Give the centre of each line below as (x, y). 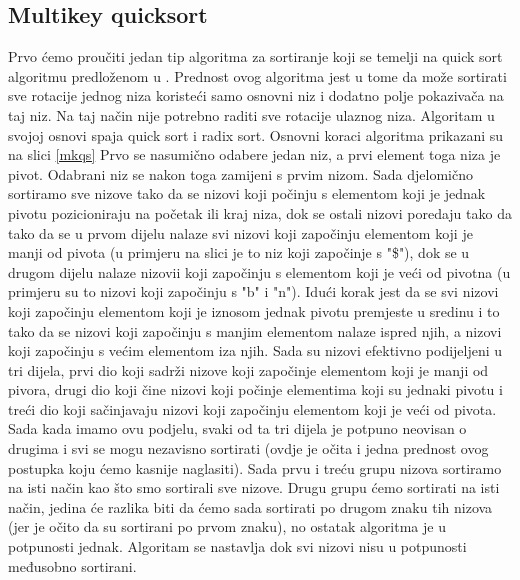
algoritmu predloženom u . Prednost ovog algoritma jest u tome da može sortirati (257, 75)
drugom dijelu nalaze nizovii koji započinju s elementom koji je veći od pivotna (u (259, 271)
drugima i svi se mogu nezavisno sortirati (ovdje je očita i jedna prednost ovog (248, 448)
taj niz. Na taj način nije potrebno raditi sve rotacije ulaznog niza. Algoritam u (251, 114)
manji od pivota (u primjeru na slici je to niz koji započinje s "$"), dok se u (239, 252)
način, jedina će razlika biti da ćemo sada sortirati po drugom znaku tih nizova (250, 506)
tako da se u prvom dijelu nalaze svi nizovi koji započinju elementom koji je (240, 232)
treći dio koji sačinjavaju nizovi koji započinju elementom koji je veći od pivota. (252, 408)
